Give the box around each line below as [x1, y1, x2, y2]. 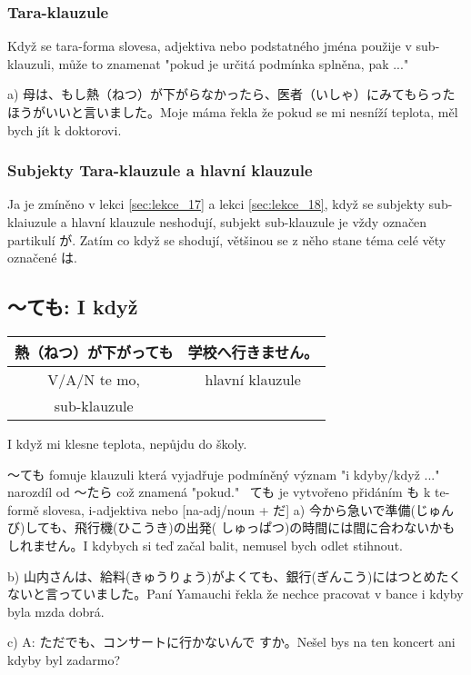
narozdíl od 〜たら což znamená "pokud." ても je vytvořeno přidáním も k [7, 482, 431, 501]
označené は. [7, 248, 77, 267]
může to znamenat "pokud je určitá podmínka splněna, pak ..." [58, 54, 409, 73]
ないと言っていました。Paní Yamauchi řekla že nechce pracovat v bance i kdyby [7, 584, 464, 603]
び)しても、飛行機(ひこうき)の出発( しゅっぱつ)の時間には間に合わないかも [7, 518, 456, 537]
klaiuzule [7, 213, 57, 231]
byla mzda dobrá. [7, 601, 105, 620]
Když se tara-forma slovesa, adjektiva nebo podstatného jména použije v [7, 36, 412, 55]
